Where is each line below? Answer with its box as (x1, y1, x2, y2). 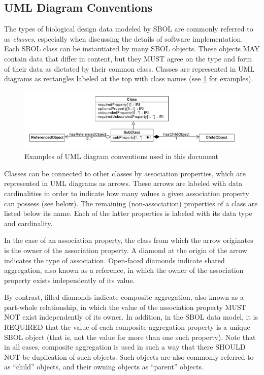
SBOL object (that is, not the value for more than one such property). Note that (4, 331, 256, 342)
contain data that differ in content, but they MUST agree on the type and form (4, 53, 252, 64)
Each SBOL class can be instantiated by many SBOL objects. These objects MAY (4, 43, 260, 54)
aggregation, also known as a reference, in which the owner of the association (4, 265, 244, 275)
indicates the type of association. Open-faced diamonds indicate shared (4, 255, 225, 265)
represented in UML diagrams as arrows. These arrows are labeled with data (4, 178, 243, 189)
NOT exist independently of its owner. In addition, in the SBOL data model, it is (4, 311, 258, 322)
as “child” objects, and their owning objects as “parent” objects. (4, 361, 204, 372)
